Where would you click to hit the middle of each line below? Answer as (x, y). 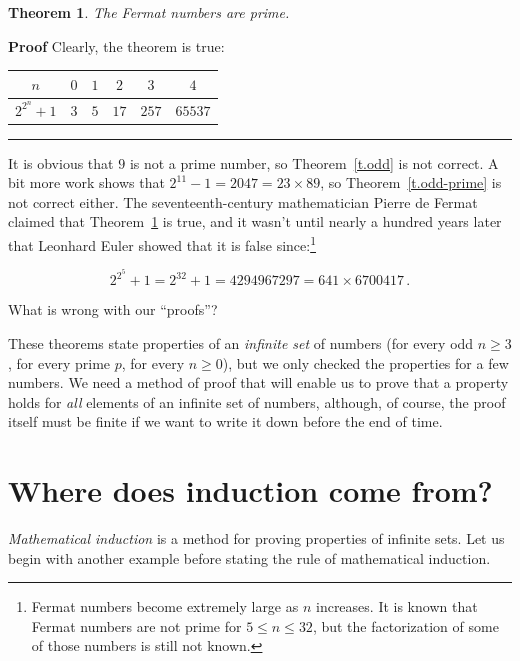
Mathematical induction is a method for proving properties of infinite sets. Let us (256, 538)
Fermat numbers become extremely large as (165, 606)
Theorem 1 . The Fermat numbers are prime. (149, 12)
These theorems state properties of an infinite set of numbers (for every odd (241, 342)
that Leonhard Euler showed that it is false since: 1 (162, 243)
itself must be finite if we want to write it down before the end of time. (225, 421)
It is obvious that (61, 162)
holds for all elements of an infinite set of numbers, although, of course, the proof (257, 401)
